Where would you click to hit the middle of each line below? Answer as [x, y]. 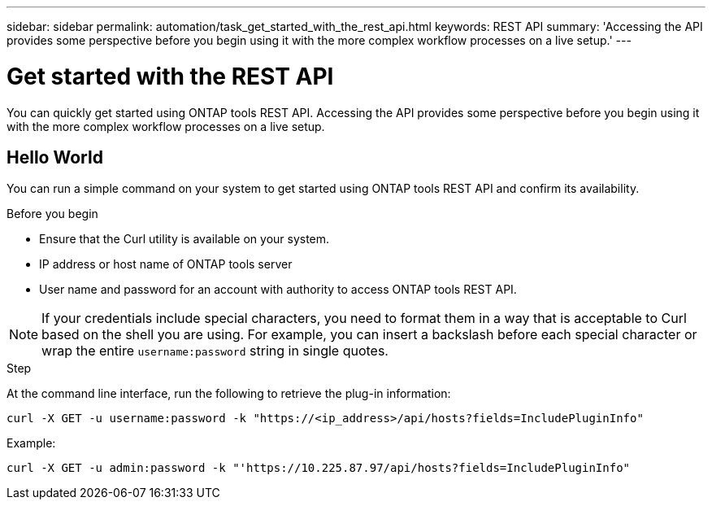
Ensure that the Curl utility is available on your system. [185, 239]
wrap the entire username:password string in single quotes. [215, 351]
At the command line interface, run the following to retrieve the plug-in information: [229, 394]
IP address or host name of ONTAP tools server [166, 264]
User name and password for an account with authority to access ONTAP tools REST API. [278, 290]
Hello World [55, 157]
